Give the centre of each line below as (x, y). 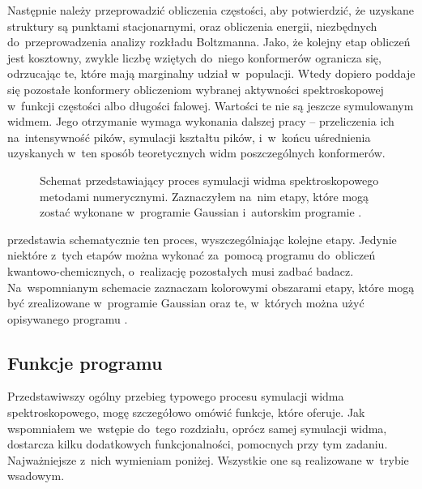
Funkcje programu (85, 362)
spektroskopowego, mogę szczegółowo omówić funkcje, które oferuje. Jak (186, 412)
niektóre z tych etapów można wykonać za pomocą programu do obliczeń (192, 255)
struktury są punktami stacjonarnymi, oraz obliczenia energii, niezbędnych (192, 26)
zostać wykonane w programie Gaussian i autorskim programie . (201, 212)
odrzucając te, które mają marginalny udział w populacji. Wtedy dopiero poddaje (211, 73)
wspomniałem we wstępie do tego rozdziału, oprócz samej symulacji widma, (197, 428)
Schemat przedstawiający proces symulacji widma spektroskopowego (209, 180)
